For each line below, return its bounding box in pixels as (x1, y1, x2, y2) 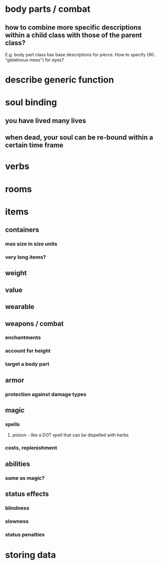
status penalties (5, 531, 45, 538)
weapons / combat (5, 319, 64, 328)
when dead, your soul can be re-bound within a (5, 133, 153, 142)
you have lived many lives (5, 116, 86, 125)
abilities (5, 460, 31, 468)
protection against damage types (5, 391, 86, 397)
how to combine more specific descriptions (5, 23, 142, 32)
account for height (5, 348, 51, 354)
